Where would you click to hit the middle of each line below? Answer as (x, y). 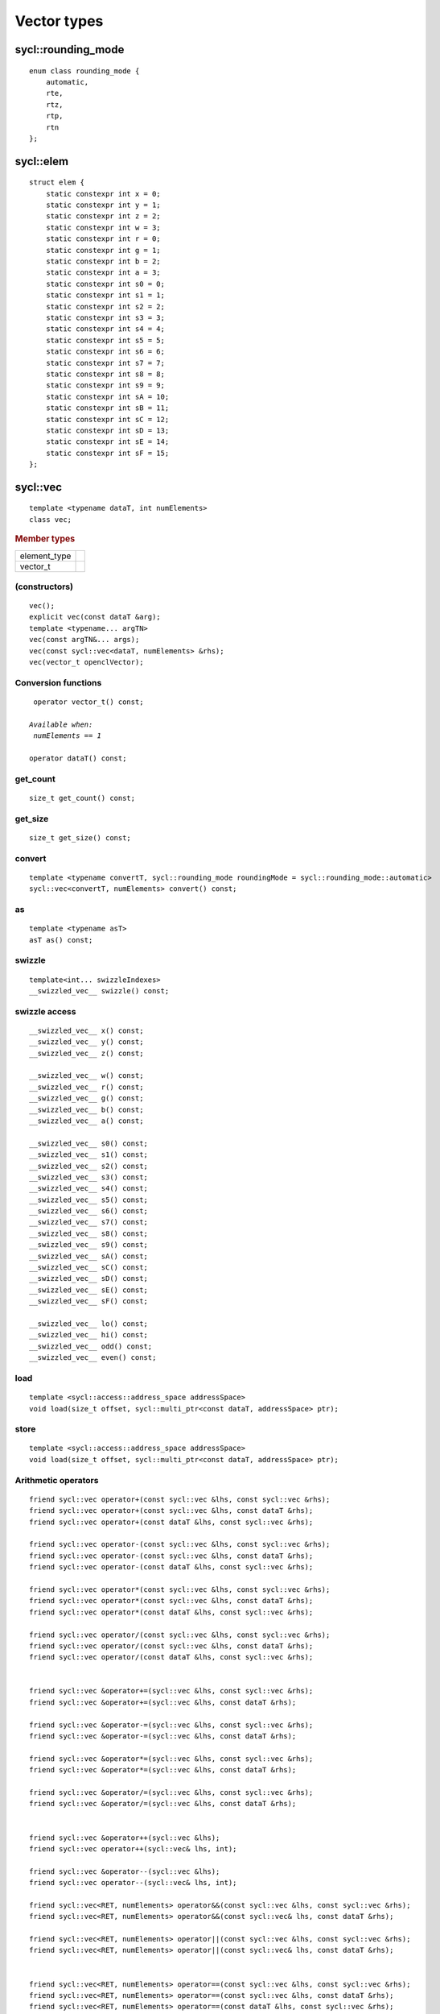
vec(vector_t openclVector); (86, 662)
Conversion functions (58, 682)
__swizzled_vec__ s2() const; (89, 1166)
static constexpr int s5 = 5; (105, 340)
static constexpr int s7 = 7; (105, 363)
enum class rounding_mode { (84, 71)
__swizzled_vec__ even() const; (93, 1358)
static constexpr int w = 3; (103, 227)
